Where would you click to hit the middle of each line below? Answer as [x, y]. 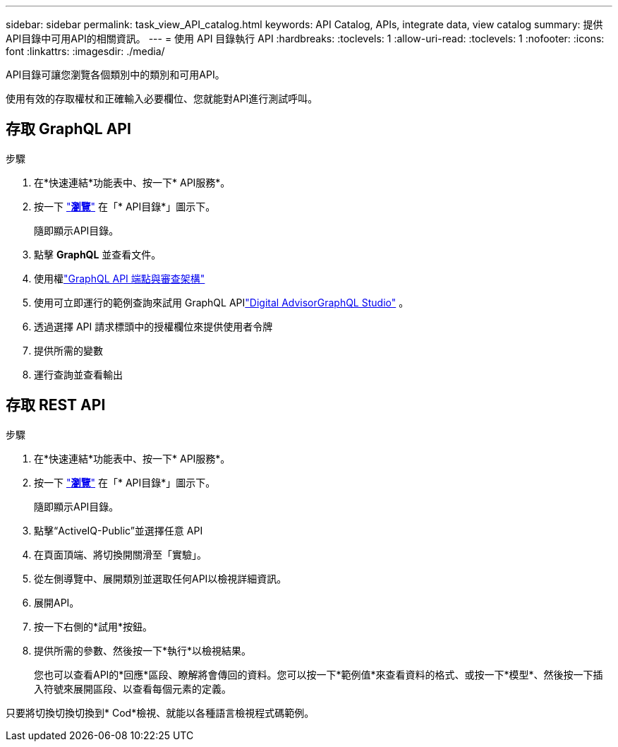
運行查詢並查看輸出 [78, 374]
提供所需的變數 [68, 350]
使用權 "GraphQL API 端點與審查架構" [120, 278]
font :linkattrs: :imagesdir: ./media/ [85, 51]
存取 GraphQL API [68, 129]
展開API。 [57, 602]
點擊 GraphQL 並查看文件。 [98, 254]
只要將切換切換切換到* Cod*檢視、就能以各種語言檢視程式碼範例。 [160, 712]
